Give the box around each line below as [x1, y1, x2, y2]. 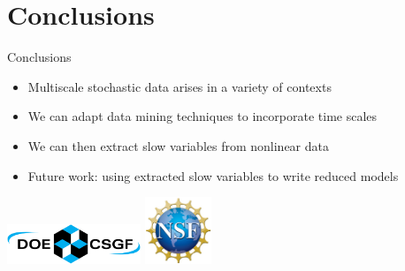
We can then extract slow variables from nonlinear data [27, 136, 329, 154]
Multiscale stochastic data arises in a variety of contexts [27, 77, 332, 95]
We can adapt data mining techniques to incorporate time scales [27, 107, 378, 125]
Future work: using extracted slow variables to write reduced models [27, 166, 399, 184]
